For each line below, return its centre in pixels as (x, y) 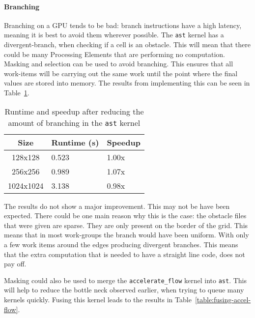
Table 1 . (17, 93)
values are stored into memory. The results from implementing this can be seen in (127, 83)
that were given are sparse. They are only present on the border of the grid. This (126, 225)
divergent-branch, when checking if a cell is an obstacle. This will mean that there (127, 44)
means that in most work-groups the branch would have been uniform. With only (127, 235)
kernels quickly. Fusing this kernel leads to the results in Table (98, 300)
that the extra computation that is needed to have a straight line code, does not (125, 254)
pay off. (15, 264)
